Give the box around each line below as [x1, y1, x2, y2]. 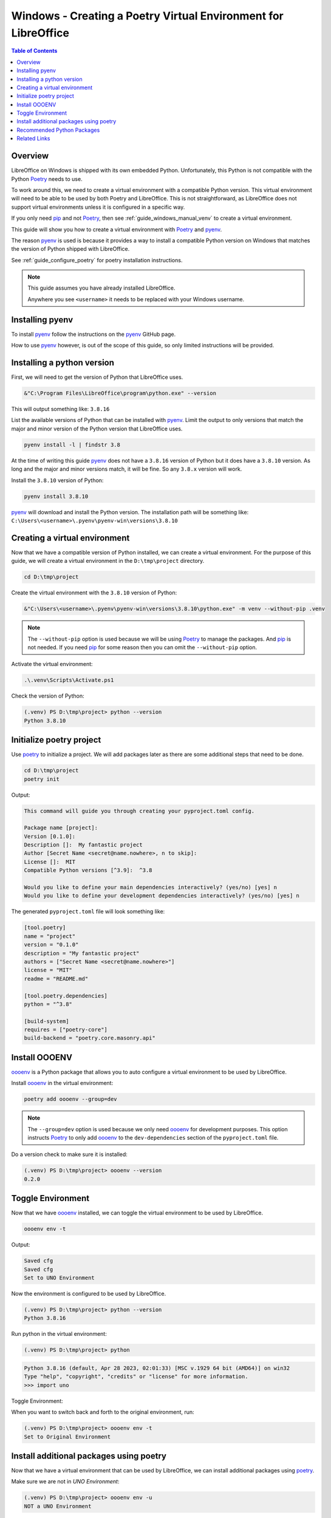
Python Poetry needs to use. [11, 175, 83, 182]
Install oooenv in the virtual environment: [11, 1080, 114, 1087]
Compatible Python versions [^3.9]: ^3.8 [24, 867, 152, 874]
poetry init [24, 775, 60, 783]
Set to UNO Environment [24, 1275, 95, 1281]
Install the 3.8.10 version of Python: [11, 477, 104, 484]
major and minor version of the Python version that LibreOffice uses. [11, 425, 183, 432]
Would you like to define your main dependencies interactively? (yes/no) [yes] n [24, 884, 278, 891]
